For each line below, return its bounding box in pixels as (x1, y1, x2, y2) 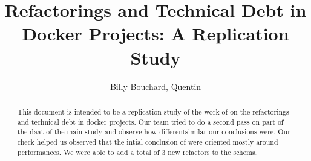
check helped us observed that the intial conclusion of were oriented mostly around (17, 136, 278, 147)
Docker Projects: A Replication (22, 21, 289, 46)
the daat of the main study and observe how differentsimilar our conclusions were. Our (17, 127, 290, 137)
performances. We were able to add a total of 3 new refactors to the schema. (17, 147, 258, 157)
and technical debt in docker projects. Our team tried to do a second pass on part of (17, 116, 284, 127)
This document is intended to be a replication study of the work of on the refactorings (17, 106, 289, 116)
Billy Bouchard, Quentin (110, 80, 201, 92)
